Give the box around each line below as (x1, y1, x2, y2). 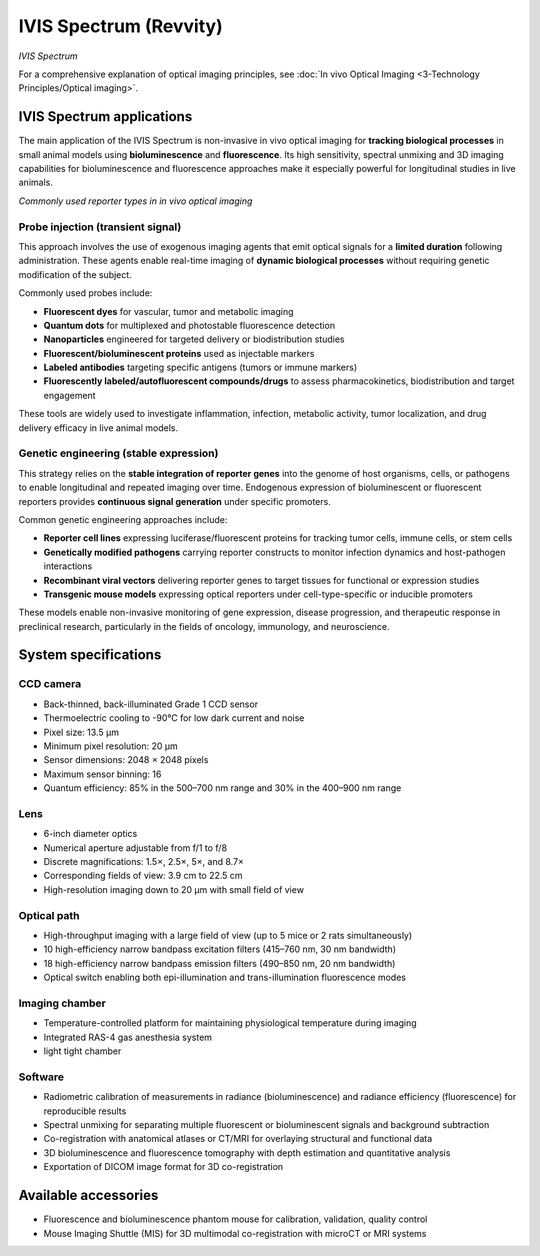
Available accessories (18, 1187, 159, 1204)
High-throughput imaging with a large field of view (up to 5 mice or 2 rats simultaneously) (43, 930, 413, 942)
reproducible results (43, 1105, 127, 1117)
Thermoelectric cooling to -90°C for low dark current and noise (43, 712, 305, 724)
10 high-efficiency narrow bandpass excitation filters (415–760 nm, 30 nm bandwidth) (43, 943, 397, 955)
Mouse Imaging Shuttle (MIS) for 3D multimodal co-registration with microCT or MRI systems (43, 1227, 427, 1239)
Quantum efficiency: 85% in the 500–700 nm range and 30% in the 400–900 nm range (43, 782, 402, 794)
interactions (43, 560, 93, 572)
